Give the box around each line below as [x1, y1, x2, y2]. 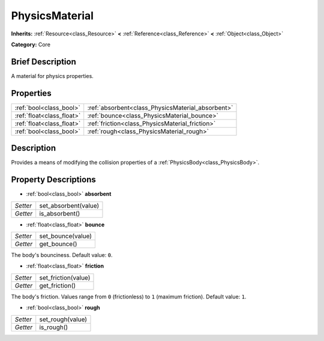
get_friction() [39, 281, 76, 289]
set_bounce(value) [39, 232, 92, 240]
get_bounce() [39, 240, 77, 248]
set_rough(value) [39, 315, 87, 324]
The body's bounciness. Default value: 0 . [11, 251, 113, 258]
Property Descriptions [11, 175, 96, 185]
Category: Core [11, 41, 51, 48]
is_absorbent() [39, 209, 80, 217]
